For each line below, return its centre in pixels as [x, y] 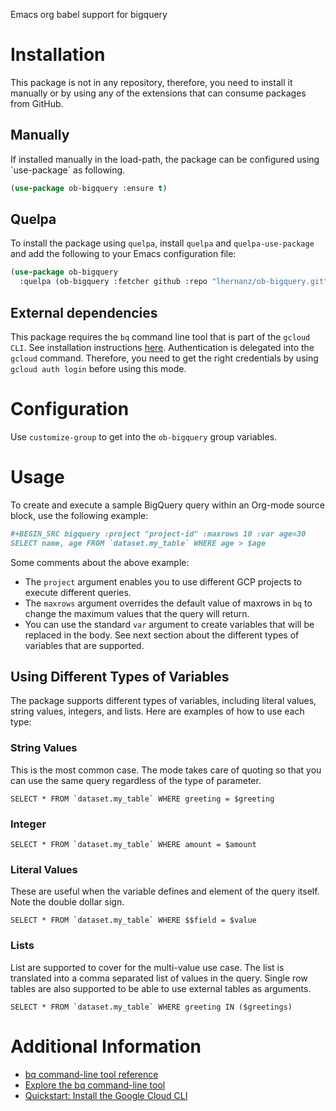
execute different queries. [78, 592]
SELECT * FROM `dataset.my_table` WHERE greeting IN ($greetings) [151, 1007]
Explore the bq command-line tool [95, 1085]
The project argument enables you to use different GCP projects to [163, 581]
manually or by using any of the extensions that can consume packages [158, 93]
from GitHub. [37, 103]
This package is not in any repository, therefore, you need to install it [151, 82]
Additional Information [106, 1046]
